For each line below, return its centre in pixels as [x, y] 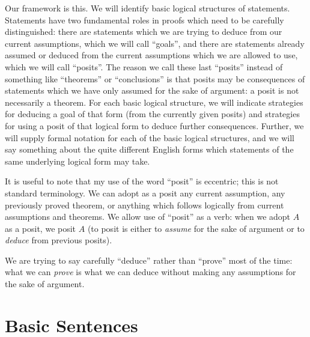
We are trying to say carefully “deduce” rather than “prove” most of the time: [149, 260]
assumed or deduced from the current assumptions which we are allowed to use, [151, 55]
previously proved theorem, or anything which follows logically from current [144, 205]
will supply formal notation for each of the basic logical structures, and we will [150, 137]
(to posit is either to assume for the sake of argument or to [196, 228]
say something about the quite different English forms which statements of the [149, 149]
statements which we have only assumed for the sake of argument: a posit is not [152, 90]
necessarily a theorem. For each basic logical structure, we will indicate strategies [154, 102]
